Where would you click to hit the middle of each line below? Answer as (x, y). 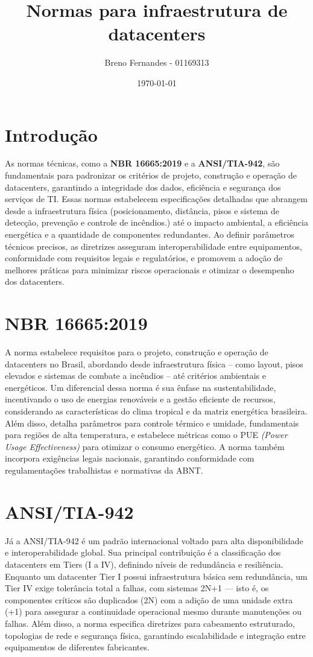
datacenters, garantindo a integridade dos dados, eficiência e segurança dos (143, 187)
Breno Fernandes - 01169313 (157, 62)
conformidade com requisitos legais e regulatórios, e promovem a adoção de (144, 258)
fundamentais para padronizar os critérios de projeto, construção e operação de (151, 175)
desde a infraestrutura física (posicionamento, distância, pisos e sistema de (142, 210)
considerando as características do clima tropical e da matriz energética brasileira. (156, 411)
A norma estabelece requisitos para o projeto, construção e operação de (137, 352)
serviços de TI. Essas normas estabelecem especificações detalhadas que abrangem (156, 199)
